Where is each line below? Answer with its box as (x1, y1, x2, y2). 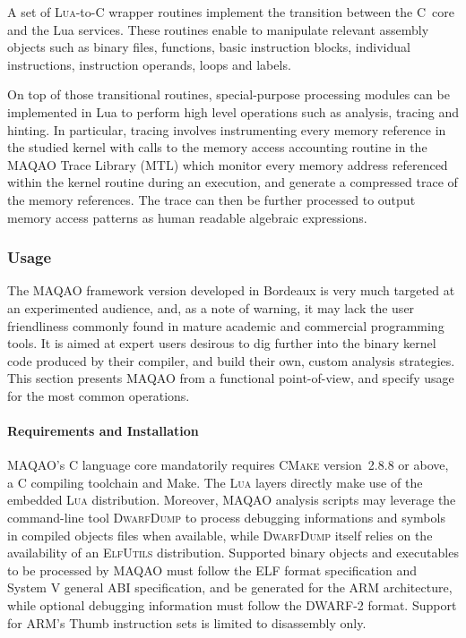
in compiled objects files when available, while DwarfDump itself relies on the (7, 525, 433, 544)
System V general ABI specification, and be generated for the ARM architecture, (7, 578, 453, 597)
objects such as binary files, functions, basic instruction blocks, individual (7, 38, 410, 56)
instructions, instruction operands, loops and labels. (7, 55, 291, 73)
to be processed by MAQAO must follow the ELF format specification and (7, 560, 418, 579)
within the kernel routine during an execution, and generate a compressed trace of (7, 173, 458, 191)
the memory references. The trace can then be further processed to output (7, 190, 416, 208)
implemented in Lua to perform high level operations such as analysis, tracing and (7, 102, 459, 121)
